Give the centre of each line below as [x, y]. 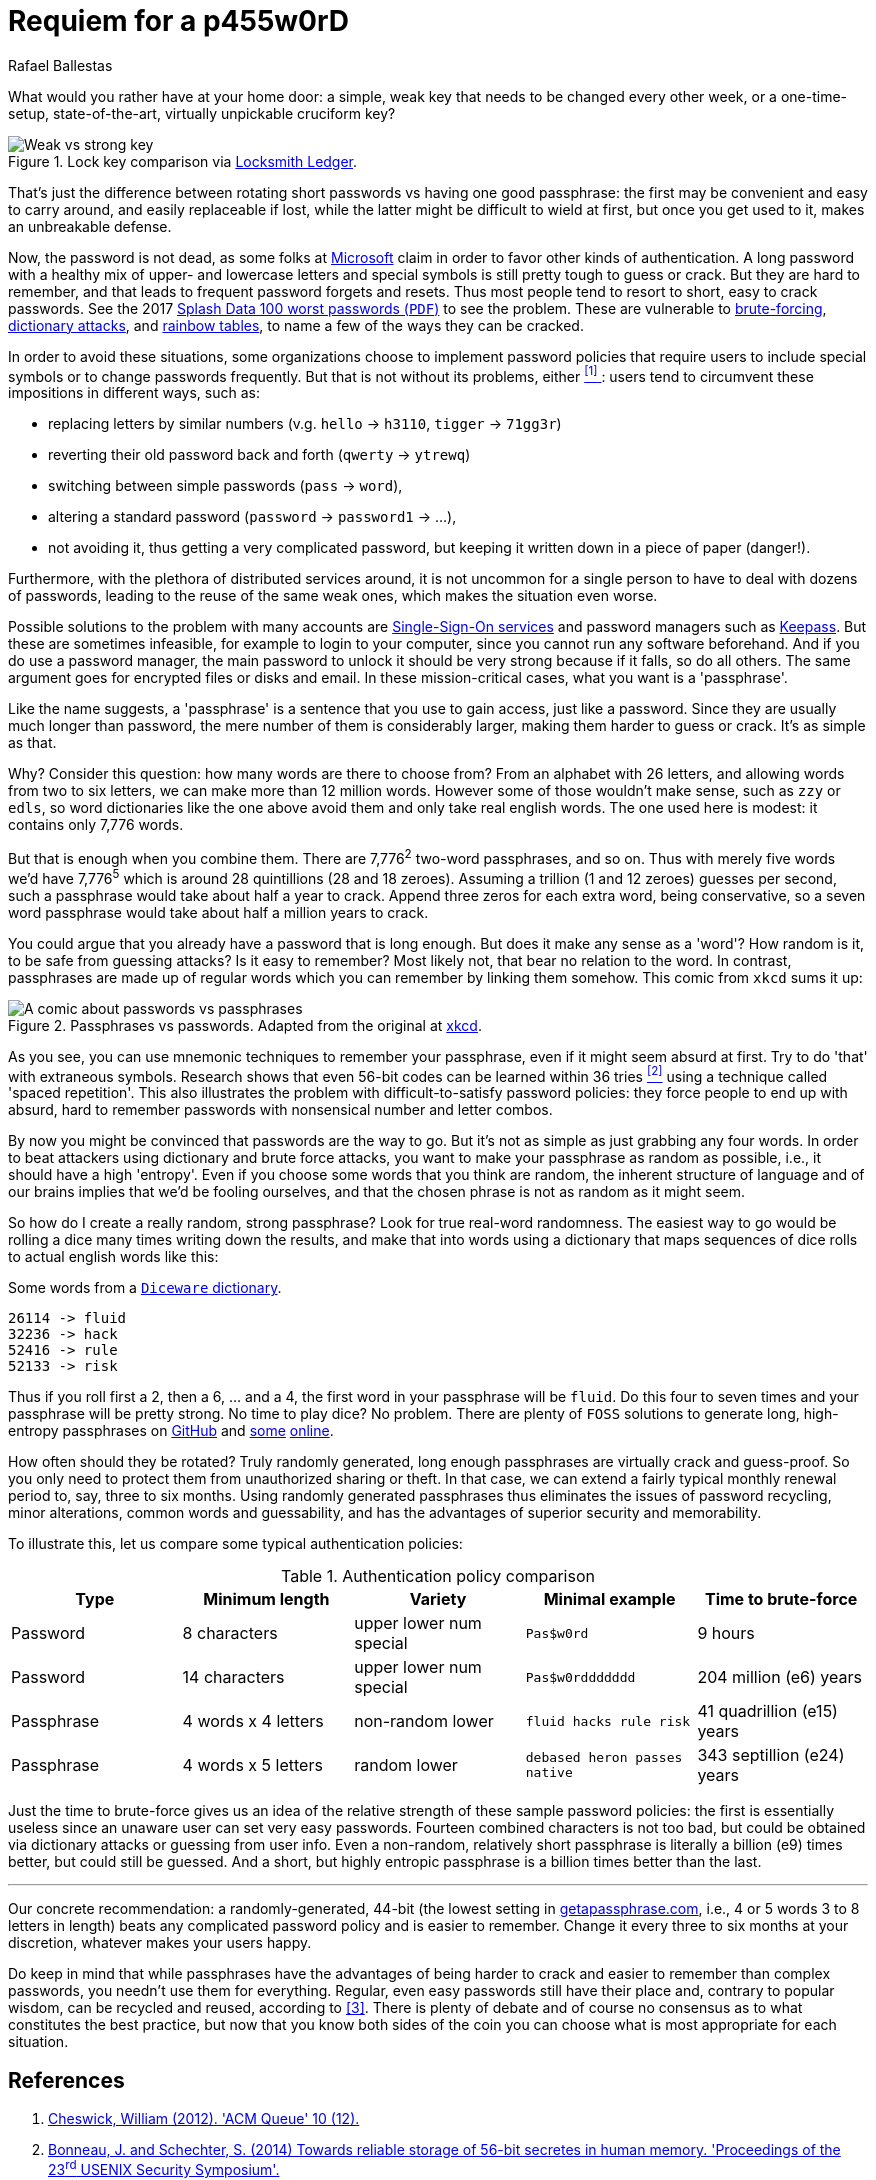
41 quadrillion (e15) [767, 1711]
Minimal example [609, 1599]
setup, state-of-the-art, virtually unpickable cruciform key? [202, 113]
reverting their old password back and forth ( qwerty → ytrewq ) [259, 455]
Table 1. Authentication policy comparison [438, 1576]
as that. [32, 743]
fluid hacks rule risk [608, 1721]
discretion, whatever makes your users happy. [160, 1943]
